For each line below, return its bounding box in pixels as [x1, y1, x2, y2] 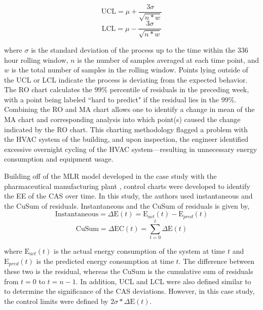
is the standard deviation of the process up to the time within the [31, 44, 236, 55]
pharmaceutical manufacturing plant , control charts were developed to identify [4, 180, 250, 191]
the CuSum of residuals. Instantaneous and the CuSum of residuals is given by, [4, 200, 250, 211]
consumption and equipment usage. [4, 153, 114, 164]
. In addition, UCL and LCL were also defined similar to [76, 276, 251, 286]
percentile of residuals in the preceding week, [109, 84, 249, 95]
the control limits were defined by [4, 295, 108, 306]
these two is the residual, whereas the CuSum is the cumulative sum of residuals [4, 266, 253, 277]
